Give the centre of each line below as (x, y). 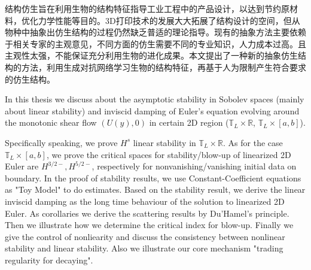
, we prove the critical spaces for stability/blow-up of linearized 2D (169, 154)
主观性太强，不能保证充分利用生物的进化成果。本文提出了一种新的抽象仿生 (151, 55)
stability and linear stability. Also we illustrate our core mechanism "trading (144, 248)
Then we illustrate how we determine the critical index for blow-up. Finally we (149, 225)
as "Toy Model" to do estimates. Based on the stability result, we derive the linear (155, 189)
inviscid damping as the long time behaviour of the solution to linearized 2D (145, 201)
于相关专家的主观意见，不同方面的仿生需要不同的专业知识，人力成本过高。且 (155, 43)
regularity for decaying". (49, 260)
